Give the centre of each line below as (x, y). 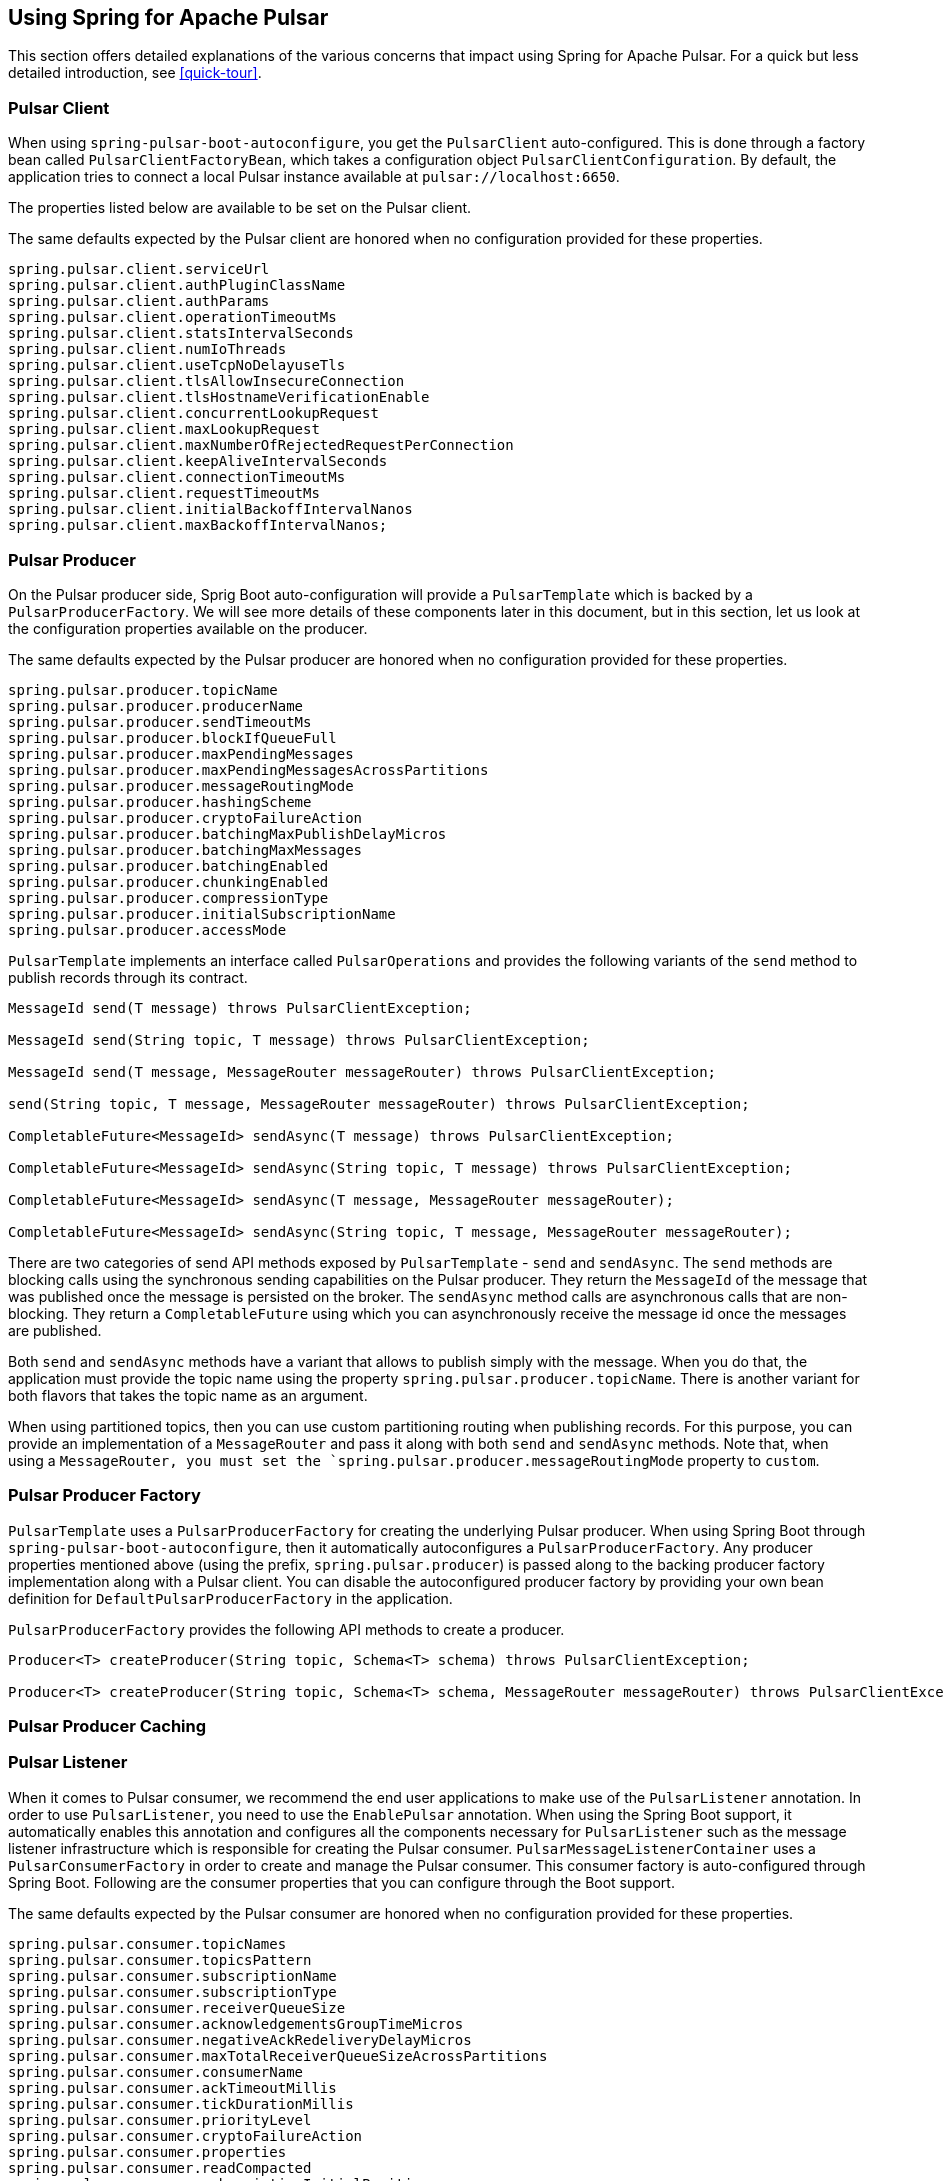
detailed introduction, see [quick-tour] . (135, 73)
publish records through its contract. (128, 977)
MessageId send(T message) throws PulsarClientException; (240, 1007)
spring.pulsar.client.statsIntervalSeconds (181, 333)
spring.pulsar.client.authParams (139, 301)
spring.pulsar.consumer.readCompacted (160, 2167)
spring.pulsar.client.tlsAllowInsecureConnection (206, 381)
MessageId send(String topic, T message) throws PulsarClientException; (299, 1039)
